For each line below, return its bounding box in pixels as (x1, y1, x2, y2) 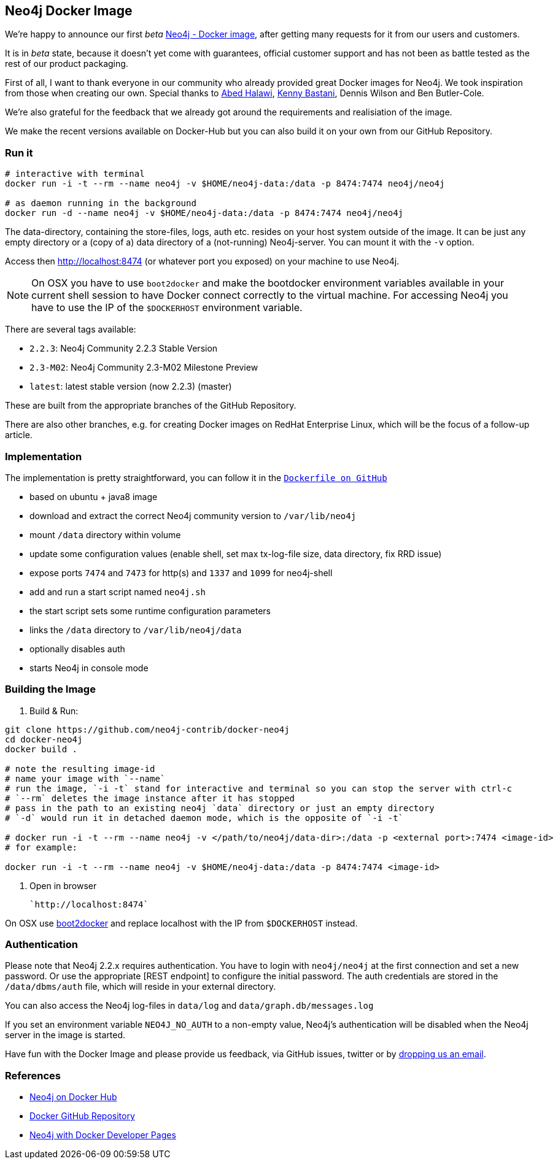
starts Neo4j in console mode (29, 662, 149, 673)
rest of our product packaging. (5, 58, 128, 69)
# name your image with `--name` (5, 773, 166, 784)
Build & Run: (29, 705, 79, 716)
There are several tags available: (5, 324, 136, 335)
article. (5, 430, 33, 441)
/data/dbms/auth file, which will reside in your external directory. (5, 981, 276, 992)
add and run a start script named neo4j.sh (29, 586, 206, 597)
